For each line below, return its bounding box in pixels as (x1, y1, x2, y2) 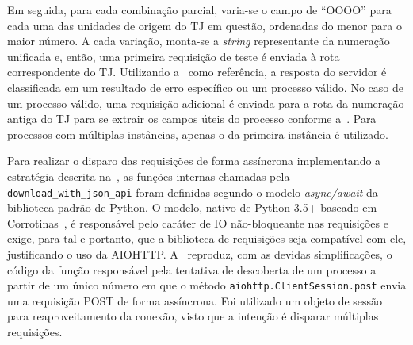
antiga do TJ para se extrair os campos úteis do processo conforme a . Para (7, 110, 377, 127)
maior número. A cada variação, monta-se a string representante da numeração (7, 33, 390, 49)
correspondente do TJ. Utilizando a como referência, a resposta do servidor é (7, 63, 387, 80)
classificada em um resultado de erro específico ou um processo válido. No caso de (7, 79, 403, 95)
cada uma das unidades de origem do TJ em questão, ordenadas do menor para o (7, 17, 403, 33)
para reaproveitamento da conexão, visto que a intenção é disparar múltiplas (7, 308, 379, 324)
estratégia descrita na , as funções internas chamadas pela (7, 167, 290, 184)
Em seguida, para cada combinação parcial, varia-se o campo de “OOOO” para (7, 2, 392, 17)
